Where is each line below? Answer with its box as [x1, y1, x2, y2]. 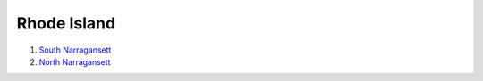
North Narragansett [38, 56, 111, 67]
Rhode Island [16, 13, 116, 33]
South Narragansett [38, 45, 112, 55]
